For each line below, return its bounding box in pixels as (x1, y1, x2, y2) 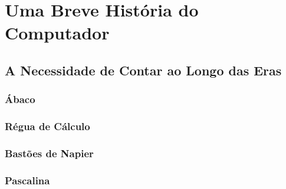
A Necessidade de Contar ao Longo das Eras (5, 61, 282, 79)
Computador (5, 21, 110, 45)
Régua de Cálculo (5, 119, 90, 134)
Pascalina (5, 173, 50, 187)
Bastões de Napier (5, 145, 94, 160)
